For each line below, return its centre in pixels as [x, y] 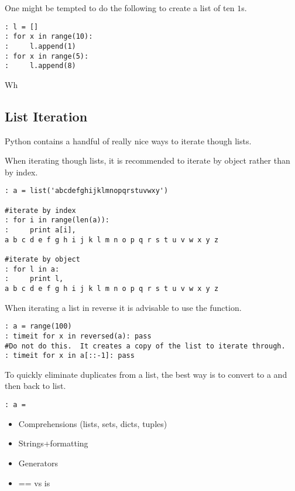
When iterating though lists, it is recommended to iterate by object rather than [147, 160]
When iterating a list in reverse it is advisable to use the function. [123, 307]
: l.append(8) [40, 66]
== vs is [34, 482]
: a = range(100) [38, 326]
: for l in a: [32, 269]
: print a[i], [40, 230]
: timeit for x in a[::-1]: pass [70, 356]
